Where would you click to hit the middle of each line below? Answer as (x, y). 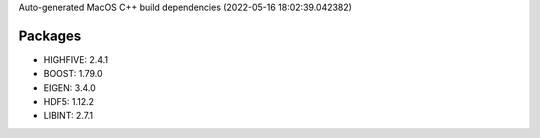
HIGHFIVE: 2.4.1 (76, 59)
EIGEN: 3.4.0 (70, 87)
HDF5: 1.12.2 (69, 102)
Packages (50, 35)
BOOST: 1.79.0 (73, 74)
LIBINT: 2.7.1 (68, 116)
